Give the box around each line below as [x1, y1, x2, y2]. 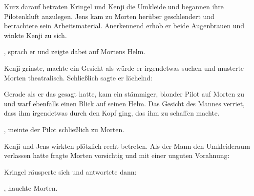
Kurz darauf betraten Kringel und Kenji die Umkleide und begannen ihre [4, 1, 224, 11]
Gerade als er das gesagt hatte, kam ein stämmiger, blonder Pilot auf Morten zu [4, 89, 244, 99]
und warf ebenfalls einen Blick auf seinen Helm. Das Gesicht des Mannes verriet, [4, 98, 245, 108]
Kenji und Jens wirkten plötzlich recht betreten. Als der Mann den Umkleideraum [4, 140, 250, 151]
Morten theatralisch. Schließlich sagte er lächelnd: [4, 72, 152, 82]
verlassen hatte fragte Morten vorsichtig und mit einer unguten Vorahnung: [4, 150, 230, 160]
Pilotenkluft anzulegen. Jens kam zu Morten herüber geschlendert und [4, 11, 214, 21]
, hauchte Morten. [4, 183, 58, 193]
